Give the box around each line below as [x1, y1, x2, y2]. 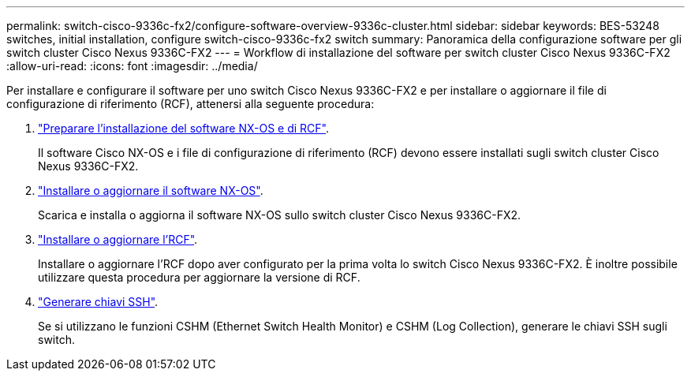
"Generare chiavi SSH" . [38, 295, 159, 308]
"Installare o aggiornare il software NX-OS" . [38, 184, 263, 197]
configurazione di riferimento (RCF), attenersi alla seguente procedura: [6, 97, 375, 110]
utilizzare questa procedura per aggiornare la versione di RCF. [38, 271, 360, 284]
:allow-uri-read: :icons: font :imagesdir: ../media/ [6, 59, 258, 73]
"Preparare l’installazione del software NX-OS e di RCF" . [38, 121, 330, 135]
